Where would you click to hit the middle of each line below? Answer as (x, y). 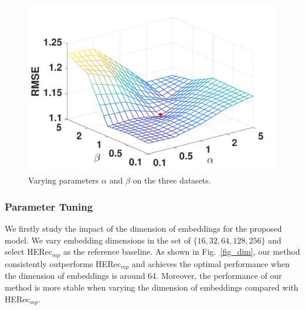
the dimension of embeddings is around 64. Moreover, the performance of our (143, 276)
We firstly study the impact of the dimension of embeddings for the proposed (143, 229)
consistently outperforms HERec (63, 263)
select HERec (28, 251)
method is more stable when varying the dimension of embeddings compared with (152, 287)
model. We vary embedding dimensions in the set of (98, 240)
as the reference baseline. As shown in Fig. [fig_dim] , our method (182, 251)
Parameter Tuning (49, 206)
